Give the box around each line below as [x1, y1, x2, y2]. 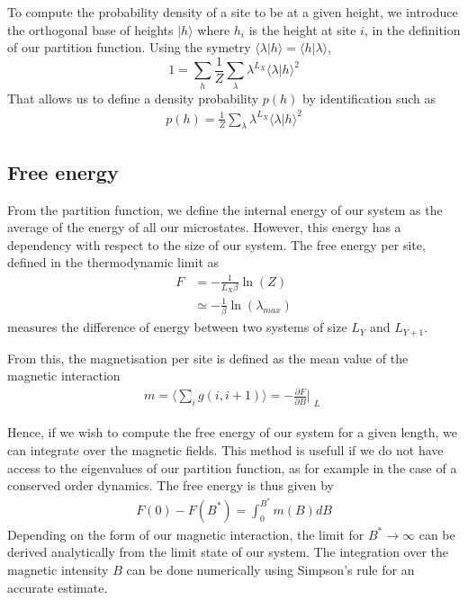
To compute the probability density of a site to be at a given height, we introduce [7, 3, 458, 21]
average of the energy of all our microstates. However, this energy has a [7, 218, 401, 237]
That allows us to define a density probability [7, 88, 259, 107]
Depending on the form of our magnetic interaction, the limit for [7, 524, 364, 543]
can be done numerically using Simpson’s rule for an [126, 560, 415, 579]
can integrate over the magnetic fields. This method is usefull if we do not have [7, 440, 444, 459]
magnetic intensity [7, 560, 109, 579]
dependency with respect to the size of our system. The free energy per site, [7, 235, 426, 254]
